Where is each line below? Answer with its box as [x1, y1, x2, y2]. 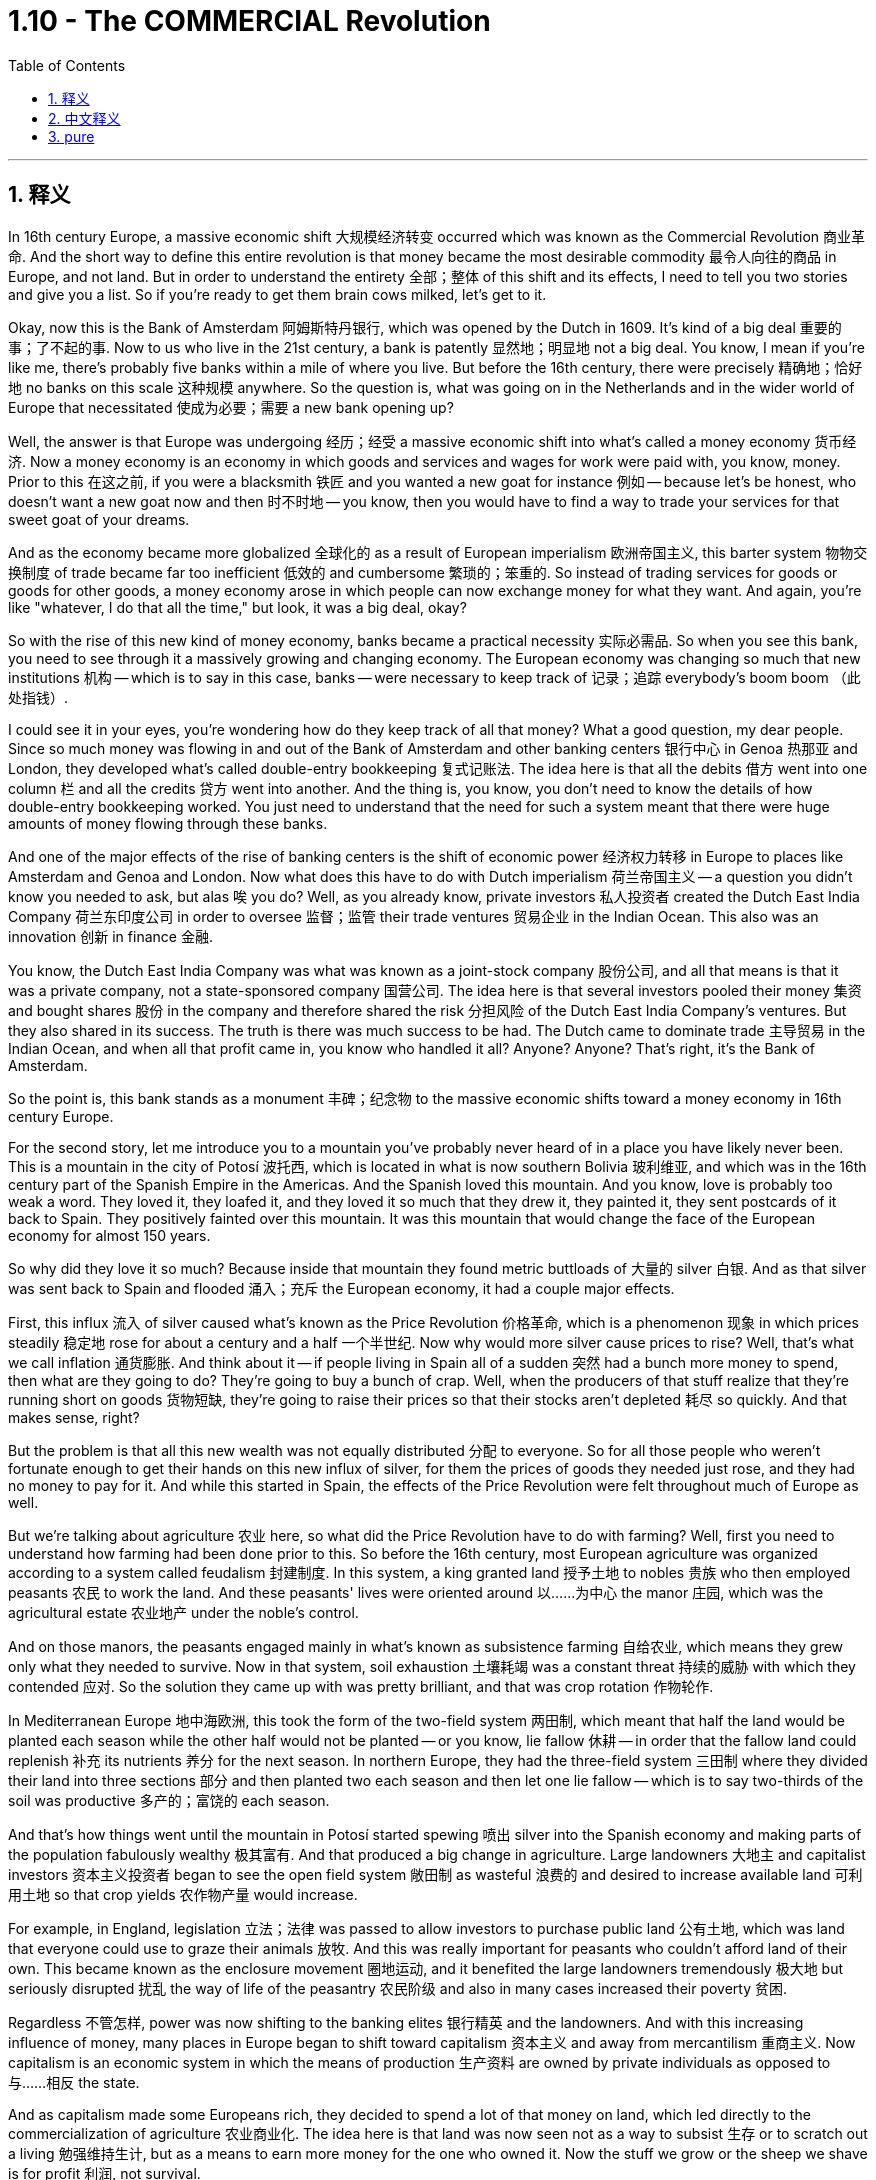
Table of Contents [8, 56, 126, 74]
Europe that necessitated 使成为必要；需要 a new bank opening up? [8, 398, 454, 416]
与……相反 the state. [8, 2073, 140, 2091]
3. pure [48, 127, 95, 145]
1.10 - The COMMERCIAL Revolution [8, 4, 491, 38]
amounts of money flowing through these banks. [8, 814, 328, 832]
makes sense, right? [8, 1408, 140, 1426]
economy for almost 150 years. [8, 1226, 211, 1244]
